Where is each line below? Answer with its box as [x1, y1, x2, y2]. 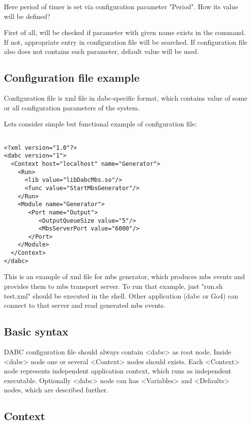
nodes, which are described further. [4, 385, 108, 395]
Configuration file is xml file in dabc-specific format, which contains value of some [4, 93, 248, 103]
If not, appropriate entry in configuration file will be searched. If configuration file [4, 36, 248, 47]
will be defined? [4, 11, 50, 21]
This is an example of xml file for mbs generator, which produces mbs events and [4, 271, 245, 282]
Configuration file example [4, 70, 140, 85]
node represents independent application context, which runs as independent [4, 366, 232, 376]
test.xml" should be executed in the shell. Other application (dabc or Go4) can [4, 290, 238, 300]
